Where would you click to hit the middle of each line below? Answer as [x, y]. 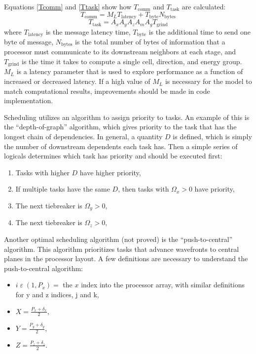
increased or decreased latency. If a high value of [77, 81]
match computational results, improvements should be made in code [107, 91]
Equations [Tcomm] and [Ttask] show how [68, 6]
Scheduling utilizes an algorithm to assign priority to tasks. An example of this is [127, 117]
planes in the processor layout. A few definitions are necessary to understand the [126, 258]
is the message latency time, [88, 31]
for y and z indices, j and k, [57, 294]
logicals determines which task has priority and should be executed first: [113, 156]
